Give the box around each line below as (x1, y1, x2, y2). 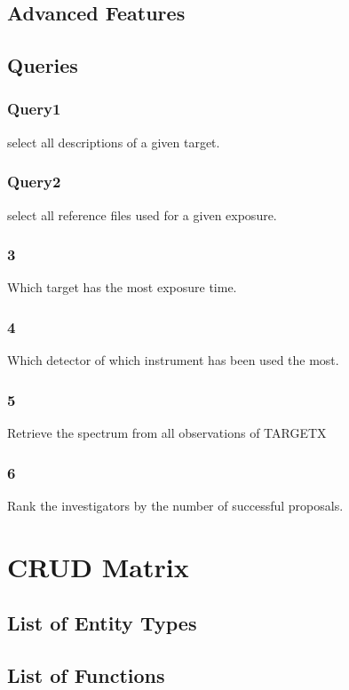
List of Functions (7, 661, 165, 688)
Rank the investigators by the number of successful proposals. (7, 496, 344, 514)
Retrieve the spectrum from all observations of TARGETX (7, 424, 327, 442)
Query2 (7, 171, 61, 193)
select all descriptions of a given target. (7, 132, 220, 151)
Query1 (7, 98, 61, 120)
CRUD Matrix (7, 548, 189, 584)
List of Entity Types (7, 609, 197, 637)
